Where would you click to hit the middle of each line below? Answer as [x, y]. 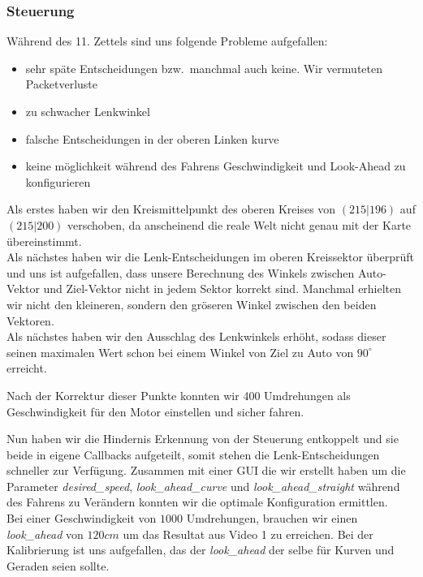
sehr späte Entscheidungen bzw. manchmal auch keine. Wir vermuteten [204, 68]
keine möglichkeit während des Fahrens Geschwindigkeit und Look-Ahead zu [216, 166]
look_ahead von [45, 534]
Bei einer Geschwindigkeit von [82, 518]
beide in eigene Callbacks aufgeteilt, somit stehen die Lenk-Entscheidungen [193, 454]
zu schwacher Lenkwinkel [88, 111]
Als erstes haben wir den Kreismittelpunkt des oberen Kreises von [171, 209]
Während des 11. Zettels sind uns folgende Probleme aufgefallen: [167, 41]
